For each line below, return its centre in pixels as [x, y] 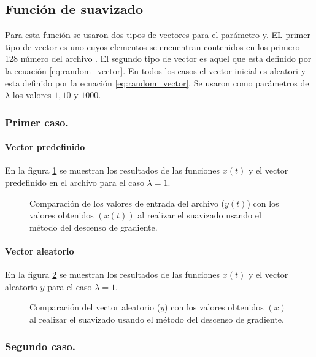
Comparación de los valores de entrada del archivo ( [127, 203]
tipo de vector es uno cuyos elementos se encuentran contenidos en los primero [152, 46]
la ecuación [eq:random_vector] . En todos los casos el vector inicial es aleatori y [155, 70]
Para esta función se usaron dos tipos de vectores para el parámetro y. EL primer [158, 35]
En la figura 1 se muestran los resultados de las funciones [113, 170]
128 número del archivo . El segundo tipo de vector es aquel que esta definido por [158, 59]
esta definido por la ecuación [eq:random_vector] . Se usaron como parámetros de [157, 83]
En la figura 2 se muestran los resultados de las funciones [113, 274]
